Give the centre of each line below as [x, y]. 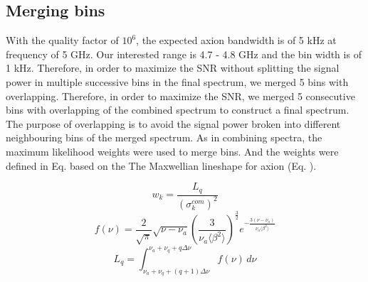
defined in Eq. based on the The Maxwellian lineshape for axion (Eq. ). [161, 165]
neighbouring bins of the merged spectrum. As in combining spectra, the [164, 137]
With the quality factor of [62, 40]
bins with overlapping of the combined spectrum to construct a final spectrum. [178, 110]
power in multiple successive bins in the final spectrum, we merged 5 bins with [177, 81]
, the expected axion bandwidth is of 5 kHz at [236, 40]
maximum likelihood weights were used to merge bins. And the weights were [172, 151]
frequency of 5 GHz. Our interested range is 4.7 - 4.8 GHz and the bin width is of [184, 54]
